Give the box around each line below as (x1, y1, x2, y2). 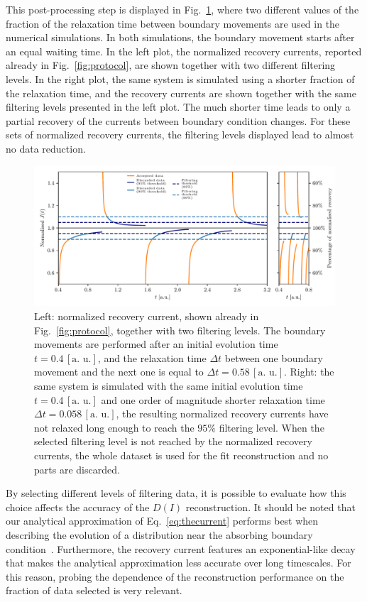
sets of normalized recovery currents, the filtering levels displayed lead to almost (6, 127, 354, 142)
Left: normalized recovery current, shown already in (34, 309, 259, 324)
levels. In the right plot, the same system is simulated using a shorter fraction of (6, 71, 355, 86)
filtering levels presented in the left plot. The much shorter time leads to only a (6, 99, 351, 114)
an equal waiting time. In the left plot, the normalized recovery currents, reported (6, 43, 362, 58)
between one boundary (224, 350, 323, 365)
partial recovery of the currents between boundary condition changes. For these (6, 113, 351, 128)
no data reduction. (6, 141, 86, 155)
